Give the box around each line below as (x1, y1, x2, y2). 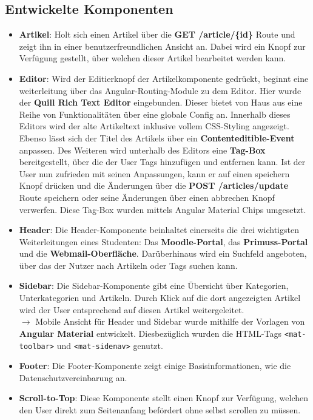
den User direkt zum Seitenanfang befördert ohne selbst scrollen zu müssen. (19, 403, 301, 416)
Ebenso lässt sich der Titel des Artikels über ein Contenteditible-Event (19, 131, 295, 144)
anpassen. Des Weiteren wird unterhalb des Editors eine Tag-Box (19, 143, 266, 156)
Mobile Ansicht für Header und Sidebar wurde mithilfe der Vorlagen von (35, 315, 305, 328)
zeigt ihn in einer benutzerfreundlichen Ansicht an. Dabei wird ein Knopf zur (19, 39, 306, 52)
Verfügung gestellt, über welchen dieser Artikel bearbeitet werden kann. (19, 52, 286, 64)
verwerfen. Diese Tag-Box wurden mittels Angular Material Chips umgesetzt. (19, 203, 306, 215)
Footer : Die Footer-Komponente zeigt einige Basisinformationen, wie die (19, 359, 291, 372)
